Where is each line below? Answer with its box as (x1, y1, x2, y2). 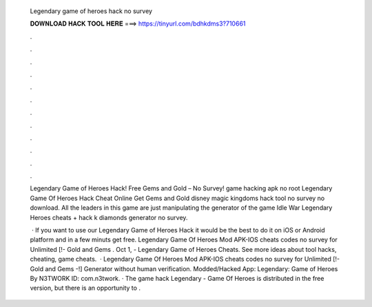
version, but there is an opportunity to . (30, 284, 141, 293)
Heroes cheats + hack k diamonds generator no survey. (30, 213, 188, 221)
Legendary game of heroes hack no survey (30, 7, 153, 15)
